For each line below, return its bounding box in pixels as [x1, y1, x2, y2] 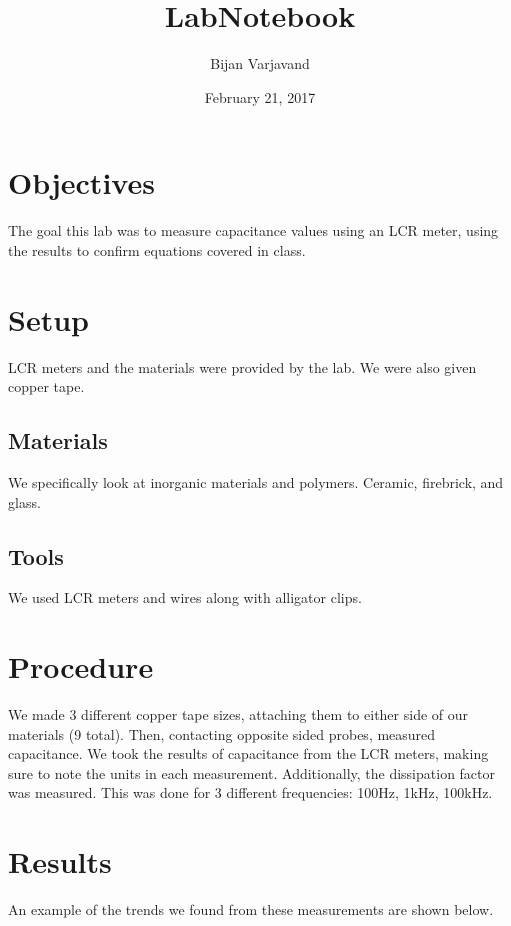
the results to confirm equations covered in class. [8, 239, 306, 260]
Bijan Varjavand [210, 53, 310, 74]
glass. [8, 491, 41, 512]
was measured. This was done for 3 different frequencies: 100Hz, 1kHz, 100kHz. [8, 782, 493, 803]
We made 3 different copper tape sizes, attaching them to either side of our [8, 704, 469, 725]
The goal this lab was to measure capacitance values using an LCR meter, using [8, 220, 499, 241]
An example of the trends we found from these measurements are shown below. [8, 899, 494, 920]
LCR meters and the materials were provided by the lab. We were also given [8, 356, 477, 377]
